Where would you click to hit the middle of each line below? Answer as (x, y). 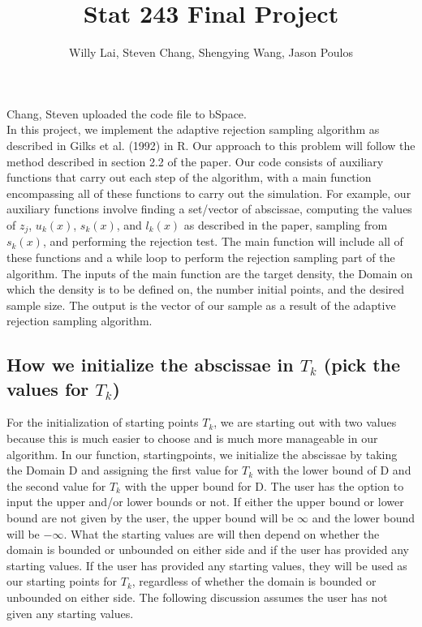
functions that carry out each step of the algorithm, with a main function (189, 177)
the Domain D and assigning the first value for (123, 470)
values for (48, 388)
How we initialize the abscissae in (150, 365)
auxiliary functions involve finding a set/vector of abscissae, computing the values (209, 209)
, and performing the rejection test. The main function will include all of (223, 241)
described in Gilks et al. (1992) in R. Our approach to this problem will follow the (211, 145)
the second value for (56, 485)
